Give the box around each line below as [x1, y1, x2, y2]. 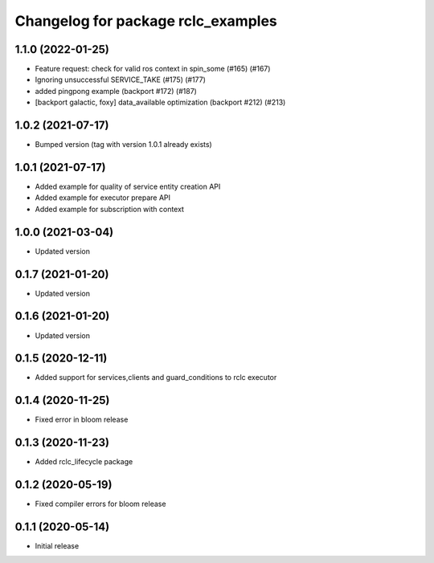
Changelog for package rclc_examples [14, 12, 277, 30]
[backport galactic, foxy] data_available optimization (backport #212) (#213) [35, 97, 286, 108]
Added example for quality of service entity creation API [35, 182, 221, 192]
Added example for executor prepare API [35, 193, 171, 202]
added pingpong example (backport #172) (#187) [35, 86, 197, 96]
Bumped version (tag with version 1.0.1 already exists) [35, 140, 212, 149]
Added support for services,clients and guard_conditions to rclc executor [35, 373, 277, 382]
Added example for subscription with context [35, 204, 185, 214]
